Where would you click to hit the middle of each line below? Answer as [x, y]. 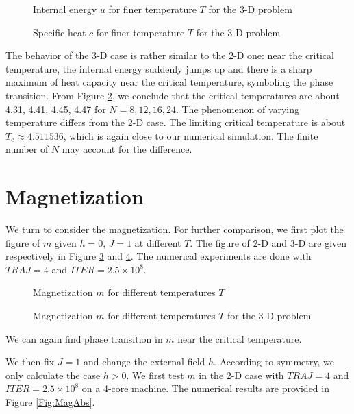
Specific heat [60, 32]
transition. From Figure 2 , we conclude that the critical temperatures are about [173, 95]
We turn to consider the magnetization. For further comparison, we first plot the [175, 229]
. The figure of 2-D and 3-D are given [268, 242]
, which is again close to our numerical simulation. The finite [191, 135]
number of [27, 149]
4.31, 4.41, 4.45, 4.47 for [56, 109]
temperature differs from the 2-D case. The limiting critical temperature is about [176, 122]
